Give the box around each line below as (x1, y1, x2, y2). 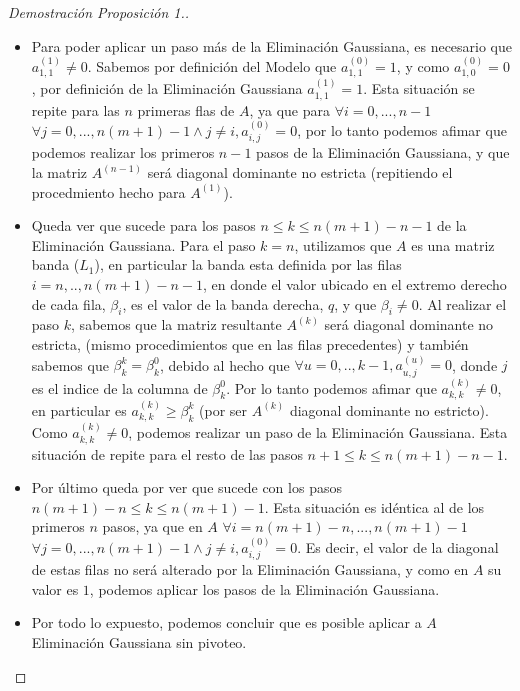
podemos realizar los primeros (31, 142, 215, 163)
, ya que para (249, 99, 330, 120)
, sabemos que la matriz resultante (71, 314, 282, 335)
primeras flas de (137, 99, 235, 120)
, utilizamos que (294, 234, 392, 255)
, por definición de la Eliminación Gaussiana (31, 78, 303, 99)
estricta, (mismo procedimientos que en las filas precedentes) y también (31, 334, 469, 355)
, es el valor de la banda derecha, (122, 293, 324, 314)
